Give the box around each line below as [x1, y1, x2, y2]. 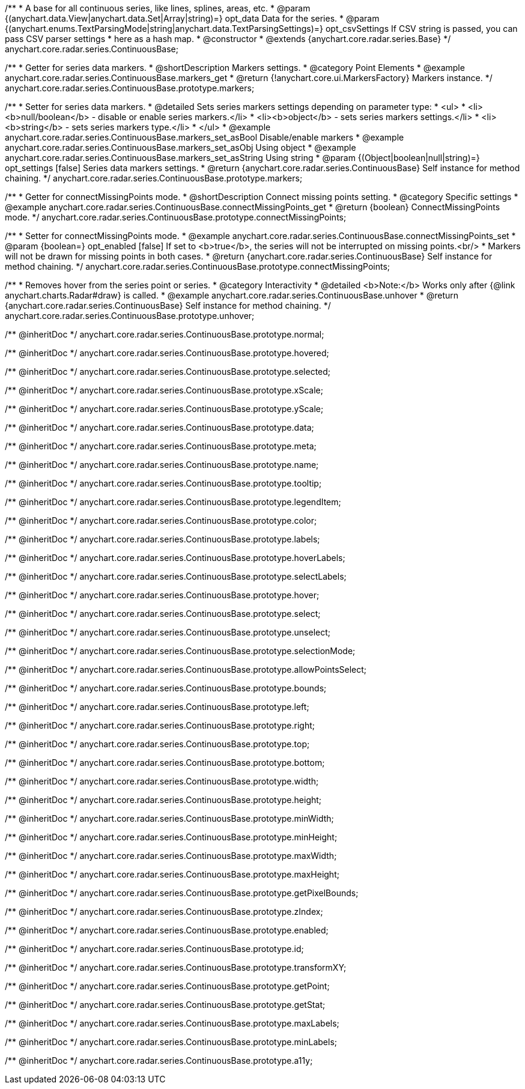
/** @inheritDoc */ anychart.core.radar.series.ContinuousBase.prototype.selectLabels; [5, 571, 347, 581]
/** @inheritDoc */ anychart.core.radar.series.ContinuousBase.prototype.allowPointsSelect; [5, 664, 367, 675]
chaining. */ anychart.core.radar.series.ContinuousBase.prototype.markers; [5, 173, 303, 183]
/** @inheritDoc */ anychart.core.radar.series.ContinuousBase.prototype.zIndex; [5, 906, 323, 917]
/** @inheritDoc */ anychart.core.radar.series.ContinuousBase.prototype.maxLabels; [5, 1018, 339, 1028]
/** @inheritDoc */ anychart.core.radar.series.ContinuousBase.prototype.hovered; [5, 348, 329, 358]
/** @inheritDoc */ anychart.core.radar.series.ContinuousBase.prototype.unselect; [5, 627, 331, 637]
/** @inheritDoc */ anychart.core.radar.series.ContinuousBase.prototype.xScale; [5, 385, 323, 395]
